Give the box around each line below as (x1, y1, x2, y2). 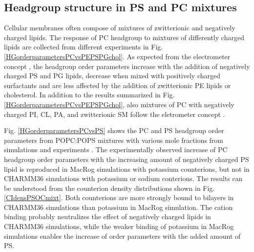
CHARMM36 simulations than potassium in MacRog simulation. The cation (4, 202, 233, 212)
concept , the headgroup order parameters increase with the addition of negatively (4, 61, 250, 71)
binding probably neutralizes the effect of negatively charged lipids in (4, 211, 211, 222)
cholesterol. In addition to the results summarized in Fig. (4, 90, 175, 100)
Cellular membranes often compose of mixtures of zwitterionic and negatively (4, 23, 235, 33)
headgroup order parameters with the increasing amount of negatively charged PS (4, 154, 249, 164)
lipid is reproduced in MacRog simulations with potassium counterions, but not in (4, 163, 250, 174)
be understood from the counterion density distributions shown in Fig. (4, 183, 215, 193)
